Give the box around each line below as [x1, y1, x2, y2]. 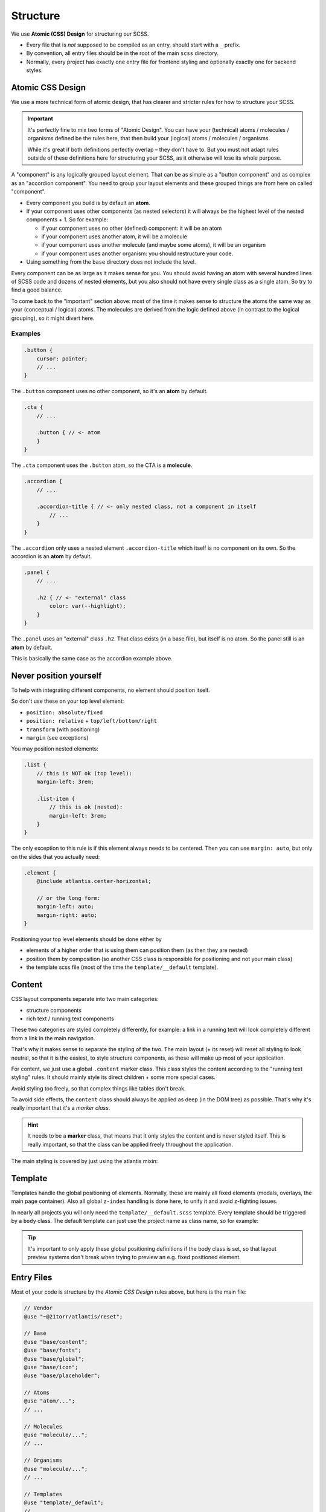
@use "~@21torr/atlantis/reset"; [24, 1313, 123, 1320]
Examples [11, 330, 41, 338]
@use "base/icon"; [24, 1364, 78, 1370]
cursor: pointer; [36, 355, 88, 362]
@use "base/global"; [24, 1355, 85, 1362]
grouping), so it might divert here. [11, 314, 95, 322]
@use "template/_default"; [24, 1499, 104, 1506]
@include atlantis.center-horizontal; [36, 878, 152, 885]
